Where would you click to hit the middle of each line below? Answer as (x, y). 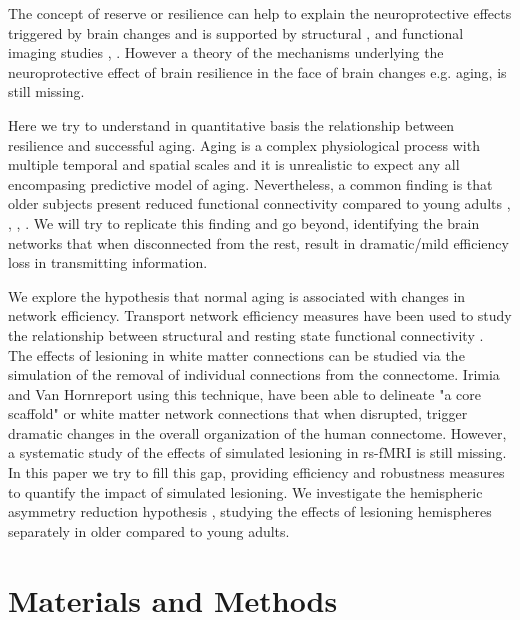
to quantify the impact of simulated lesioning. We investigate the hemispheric (245, 491)
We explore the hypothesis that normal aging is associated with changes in (237, 295)
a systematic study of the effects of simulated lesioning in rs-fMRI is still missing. (257, 452)
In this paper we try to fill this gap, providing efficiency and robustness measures (256, 472)
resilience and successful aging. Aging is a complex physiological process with (244, 144)
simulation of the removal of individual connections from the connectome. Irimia (254, 374)
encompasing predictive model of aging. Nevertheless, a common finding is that (250, 183)
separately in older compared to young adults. (149, 530)
